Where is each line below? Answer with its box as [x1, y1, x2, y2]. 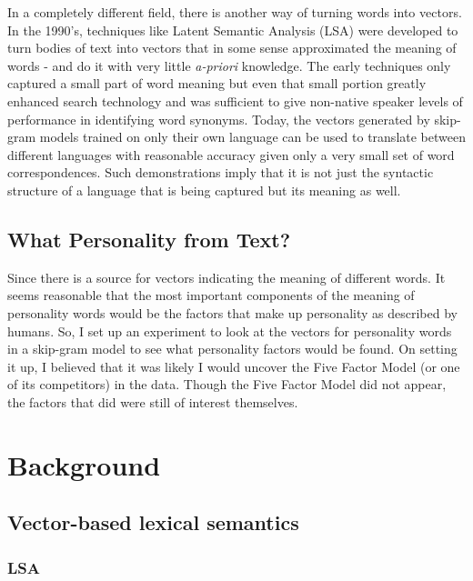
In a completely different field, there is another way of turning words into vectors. [7, 3, 462, 21]
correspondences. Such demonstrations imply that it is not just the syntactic [7, 163, 434, 182]
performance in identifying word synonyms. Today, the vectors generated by [7, 109, 430, 128]
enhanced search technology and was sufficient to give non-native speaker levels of [7, 91, 463, 110]
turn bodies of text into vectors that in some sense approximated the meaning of [7, 38, 457, 57]
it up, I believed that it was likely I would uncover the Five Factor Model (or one [7, 356, 460, 376]
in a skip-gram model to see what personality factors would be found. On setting [7, 339, 458, 358]
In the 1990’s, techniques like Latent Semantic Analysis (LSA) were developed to [7, 20, 458, 39]
